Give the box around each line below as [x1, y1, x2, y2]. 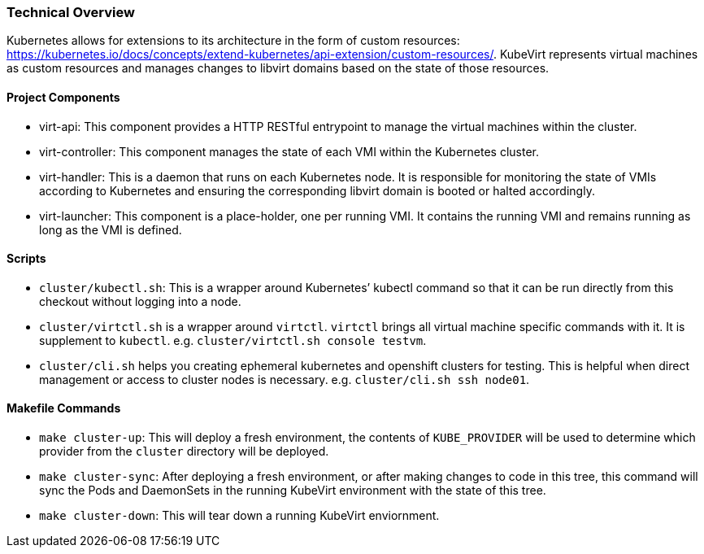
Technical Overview [7, 4, 135, 20]
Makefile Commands [7, 401, 121, 416]
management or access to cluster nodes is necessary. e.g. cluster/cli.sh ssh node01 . [39, 372, 530, 386]
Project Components [7, 89, 120, 104]
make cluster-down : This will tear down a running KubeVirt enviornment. [39, 508, 440, 523]
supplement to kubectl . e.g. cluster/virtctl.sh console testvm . [39, 333, 427, 347]
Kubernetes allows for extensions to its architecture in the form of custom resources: [7, 33, 460, 48]
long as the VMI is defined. [39, 222, 182, 237]
